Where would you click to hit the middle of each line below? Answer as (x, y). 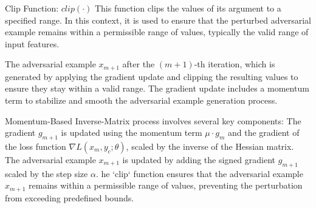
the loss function (36, 146)
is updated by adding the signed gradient (199, 159)
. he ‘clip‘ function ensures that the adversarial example (199, 173)
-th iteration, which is (235, 64)
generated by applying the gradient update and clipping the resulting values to (152, 76)
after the (139, 64)
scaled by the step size (46, 173)
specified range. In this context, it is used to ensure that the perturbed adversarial (158, 20)
